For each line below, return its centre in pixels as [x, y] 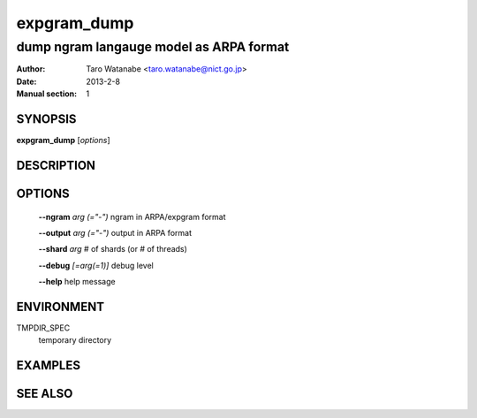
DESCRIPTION [56, 165]
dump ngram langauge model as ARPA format [153, 47]
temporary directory [75, 340]
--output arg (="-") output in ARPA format [115, 232]
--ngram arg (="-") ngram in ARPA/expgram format [132, 217]
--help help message [77, 282]
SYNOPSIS [46, 119]
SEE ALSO [45, 394]
